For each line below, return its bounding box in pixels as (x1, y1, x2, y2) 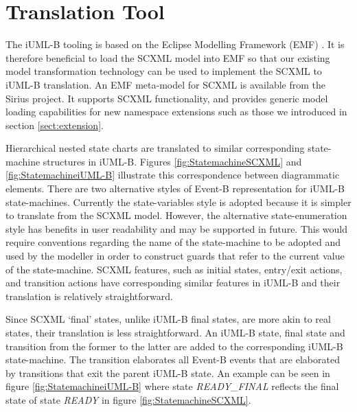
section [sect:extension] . (5, 117, 104, 132)
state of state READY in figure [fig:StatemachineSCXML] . (5, 392, 251, 407)
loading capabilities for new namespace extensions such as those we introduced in (5, 104, 347, 119)
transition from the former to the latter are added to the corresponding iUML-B (5, 339, 343, 353)
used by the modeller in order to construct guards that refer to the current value (5, 249, 345, 263)
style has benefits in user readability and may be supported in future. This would (5, 221, 348, 236)
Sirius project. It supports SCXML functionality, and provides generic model (5, 91, 328, 105)
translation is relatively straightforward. (5, 288, 173, 303)
